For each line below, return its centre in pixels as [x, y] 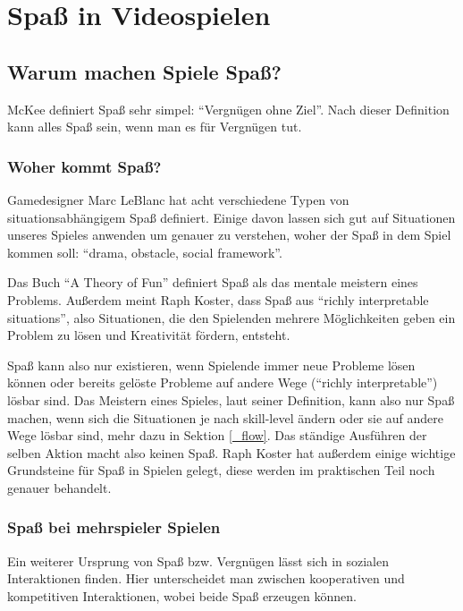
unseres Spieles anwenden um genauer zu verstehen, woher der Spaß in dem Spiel [229, 235]
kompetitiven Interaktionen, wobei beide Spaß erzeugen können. [182, 595]
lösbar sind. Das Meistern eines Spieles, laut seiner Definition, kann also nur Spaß [231, 399]
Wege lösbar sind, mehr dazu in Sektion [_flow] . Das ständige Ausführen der [217, 435]
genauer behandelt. [59, 487]
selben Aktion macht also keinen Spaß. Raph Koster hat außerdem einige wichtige [231, 452]
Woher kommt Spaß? [84, 166]
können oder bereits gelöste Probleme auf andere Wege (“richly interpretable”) [223, 382]
